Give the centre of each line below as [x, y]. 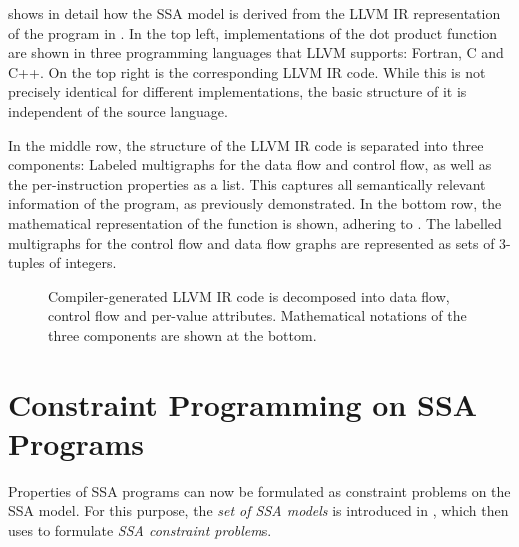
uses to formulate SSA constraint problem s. [140, 530]
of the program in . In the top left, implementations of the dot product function [253, 32]
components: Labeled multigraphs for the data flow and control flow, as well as [250, 164]
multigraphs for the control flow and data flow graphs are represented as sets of [251, 242]
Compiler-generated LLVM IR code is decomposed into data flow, [249, 295]
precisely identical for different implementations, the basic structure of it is [237, 91]
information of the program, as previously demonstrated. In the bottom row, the [255, 203]
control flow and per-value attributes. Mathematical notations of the [257, 315]
